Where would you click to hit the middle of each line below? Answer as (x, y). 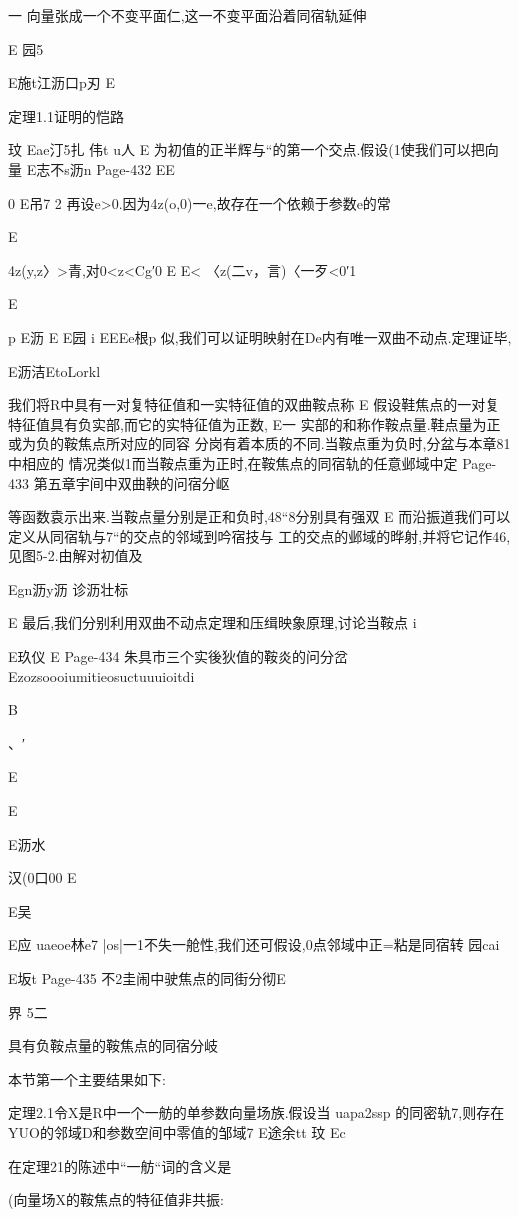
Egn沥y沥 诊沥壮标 (68, 588)
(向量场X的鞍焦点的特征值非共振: (116, 1199)
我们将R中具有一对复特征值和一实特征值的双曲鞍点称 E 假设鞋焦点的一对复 (254, 404)
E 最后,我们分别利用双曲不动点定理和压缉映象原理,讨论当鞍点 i (212, 622)
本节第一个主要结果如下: (87, 1078)
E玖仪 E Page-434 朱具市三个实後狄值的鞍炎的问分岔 (178, 656)
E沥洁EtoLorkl (54, 370)
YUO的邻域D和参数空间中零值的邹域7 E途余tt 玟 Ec (177, 1131)
